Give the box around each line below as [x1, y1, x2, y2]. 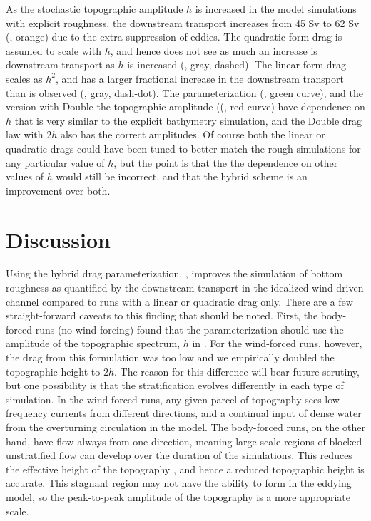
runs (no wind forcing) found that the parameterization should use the [35, 321, 344, 336]
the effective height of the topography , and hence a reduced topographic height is [6, 461, 365, 476]
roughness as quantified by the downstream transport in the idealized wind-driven [6, 280, 364, 295]
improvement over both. [6, 182, 111, 197]
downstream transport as [6, 57, 115, 72]
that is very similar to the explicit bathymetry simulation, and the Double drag [14, 113, 362, 128]
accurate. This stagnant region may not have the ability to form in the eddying [6, 475, 352, 490]
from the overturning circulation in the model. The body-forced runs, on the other [6, 419, 366, 434]
